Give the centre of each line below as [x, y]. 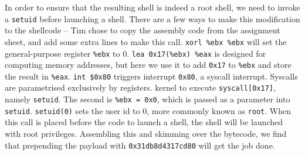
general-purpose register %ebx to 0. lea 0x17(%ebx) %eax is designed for [135, 53]
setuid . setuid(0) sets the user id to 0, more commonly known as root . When [148, 110]
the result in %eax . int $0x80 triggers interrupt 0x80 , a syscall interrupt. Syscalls [151, 76]
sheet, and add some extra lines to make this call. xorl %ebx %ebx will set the [146, 41]
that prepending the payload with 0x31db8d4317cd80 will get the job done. [140, 145]
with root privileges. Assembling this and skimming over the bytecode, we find [146, 134]
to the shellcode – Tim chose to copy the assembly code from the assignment [143, 30]
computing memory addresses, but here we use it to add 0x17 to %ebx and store [148, 65]
